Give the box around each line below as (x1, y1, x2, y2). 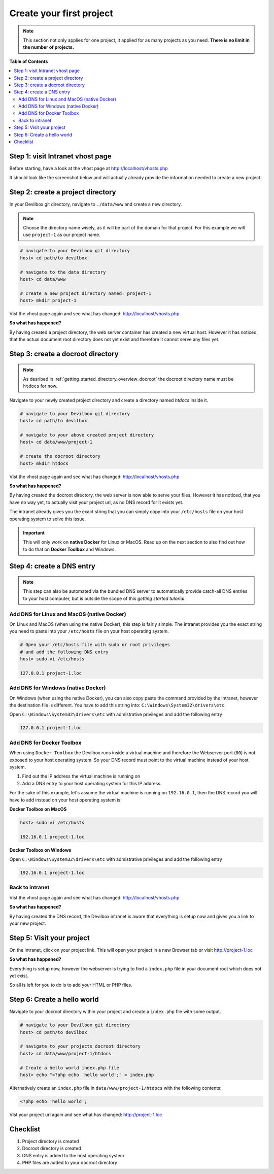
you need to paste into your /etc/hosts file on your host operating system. (9, 628, 169, 634)
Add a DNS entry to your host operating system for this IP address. (22, 780, 162, 786)
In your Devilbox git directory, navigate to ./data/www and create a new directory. (9, 201, 182, 208)
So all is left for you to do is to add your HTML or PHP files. (9, 982, 132, 988)
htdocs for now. (23, 383, 58, 389)
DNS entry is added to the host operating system (22, 1152, 124, 1158)
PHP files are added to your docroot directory (22, 1160, 118, 1166)
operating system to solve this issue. (9, 516, 86, 522)
